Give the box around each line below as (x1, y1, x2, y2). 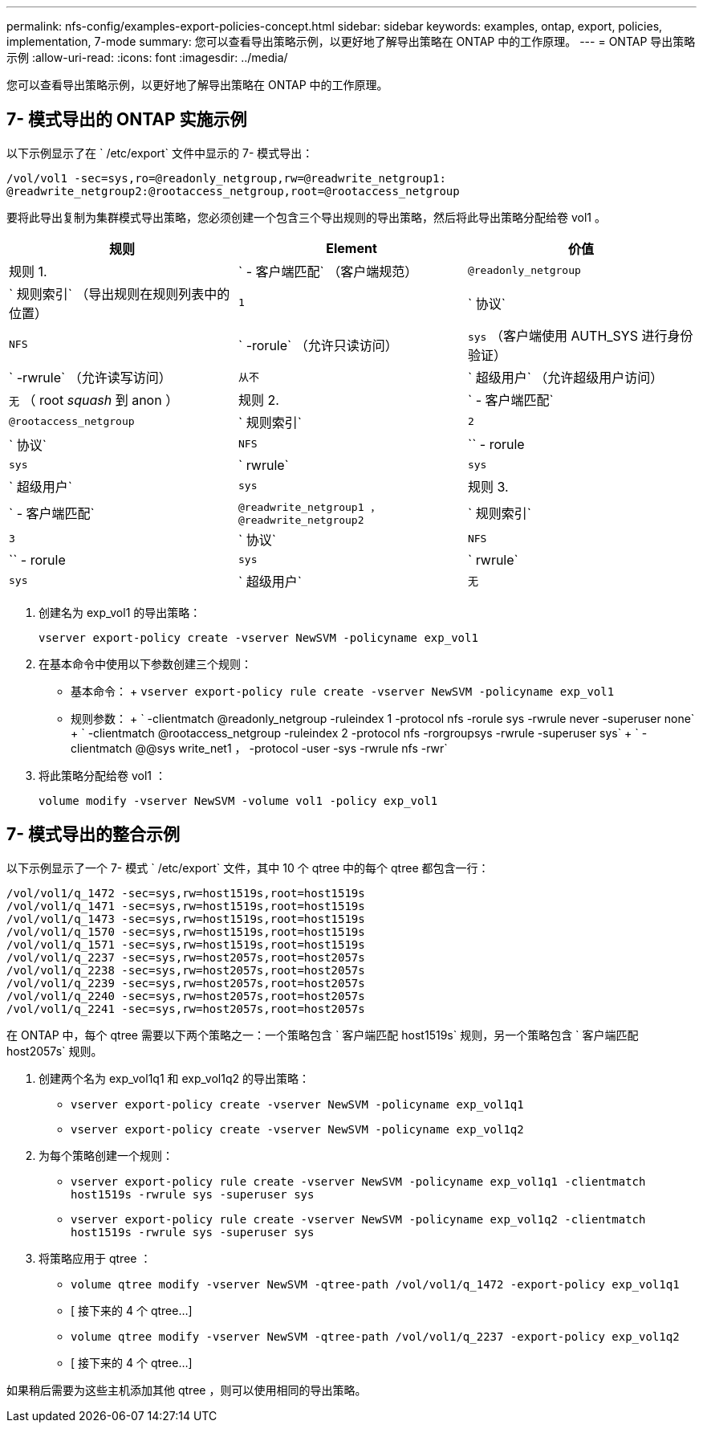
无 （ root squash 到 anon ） (9, 391, 179, 408)
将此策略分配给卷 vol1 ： (39, 768, 166, 782)
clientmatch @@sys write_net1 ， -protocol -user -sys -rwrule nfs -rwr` (71, 741, 448, 755)
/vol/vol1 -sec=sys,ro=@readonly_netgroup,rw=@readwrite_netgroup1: (6, 171, 446, 185)
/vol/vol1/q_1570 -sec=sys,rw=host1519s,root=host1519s (6, 925, 365, 938)
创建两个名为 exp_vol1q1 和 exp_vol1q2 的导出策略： (39, 1071, 310, 1085)
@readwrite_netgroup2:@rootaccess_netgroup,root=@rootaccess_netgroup (6, 184, 460, 198)
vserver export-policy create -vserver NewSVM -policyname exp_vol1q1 (71, 1097, 524, 1111)
